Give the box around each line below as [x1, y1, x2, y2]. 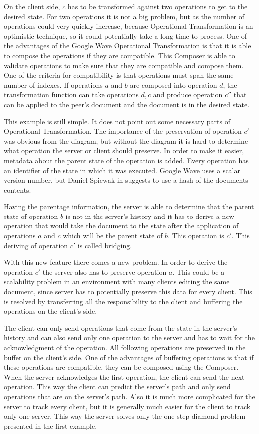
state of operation [4, 211, 58, 221]
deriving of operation [4, 240, 68, 250]
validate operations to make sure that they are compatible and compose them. [4, 60, 244, 70]
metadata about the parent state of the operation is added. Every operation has [4, 155, 249, 165]
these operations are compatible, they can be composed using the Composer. [4, 362, 239, 372]
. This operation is [168, 230, 224, 241]
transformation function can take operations [4, 89, 139, 100]
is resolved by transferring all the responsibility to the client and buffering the [4, 296, 243, 306]
